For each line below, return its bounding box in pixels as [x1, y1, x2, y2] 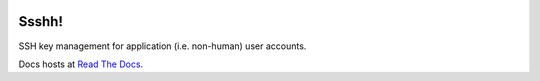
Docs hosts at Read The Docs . [18, 58, 144, 70]
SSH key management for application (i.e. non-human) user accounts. [18, 40, 307, 52]
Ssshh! [18, 13, 64, 30]
